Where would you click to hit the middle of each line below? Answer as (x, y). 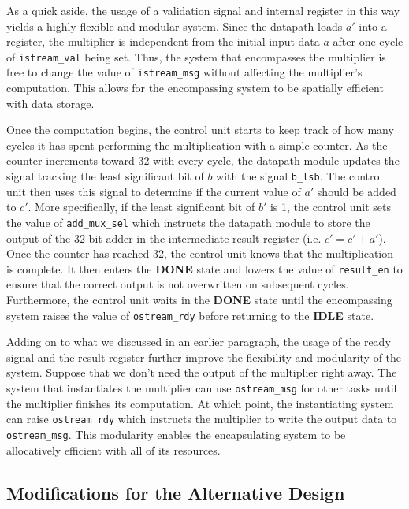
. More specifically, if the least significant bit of (141, 207)
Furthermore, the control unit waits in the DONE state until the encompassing (199, 299)
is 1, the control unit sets (331, 207)
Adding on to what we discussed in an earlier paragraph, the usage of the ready (199, 342)
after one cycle (368, 41)
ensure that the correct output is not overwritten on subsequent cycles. (178, 284)
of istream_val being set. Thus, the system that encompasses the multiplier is (196, 56)
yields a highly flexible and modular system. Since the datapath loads (175, 26)
